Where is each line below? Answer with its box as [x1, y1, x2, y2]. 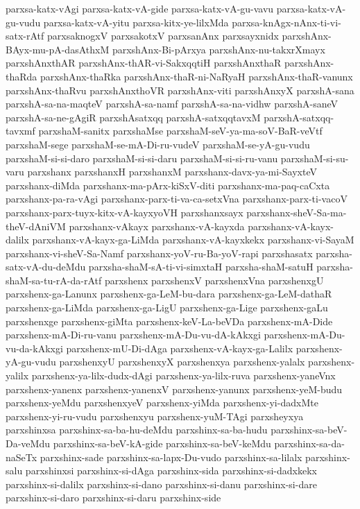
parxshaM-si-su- [280, 150, 349, 165]
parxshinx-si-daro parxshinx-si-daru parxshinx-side [6, 490, 221, 505]
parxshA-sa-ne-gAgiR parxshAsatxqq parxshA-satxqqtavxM [6, 110, 261, 124]
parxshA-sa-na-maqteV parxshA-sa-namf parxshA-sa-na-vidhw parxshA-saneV [6, 96, 338, 111]
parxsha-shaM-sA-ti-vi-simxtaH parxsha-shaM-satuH [88, 259, 314, 274]
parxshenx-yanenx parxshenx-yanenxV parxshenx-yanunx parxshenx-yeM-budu [6, 381, 343, 396]
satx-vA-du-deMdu [6, 259, 86, 274]
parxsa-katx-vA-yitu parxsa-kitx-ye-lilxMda [43, 15, 229, 29]
